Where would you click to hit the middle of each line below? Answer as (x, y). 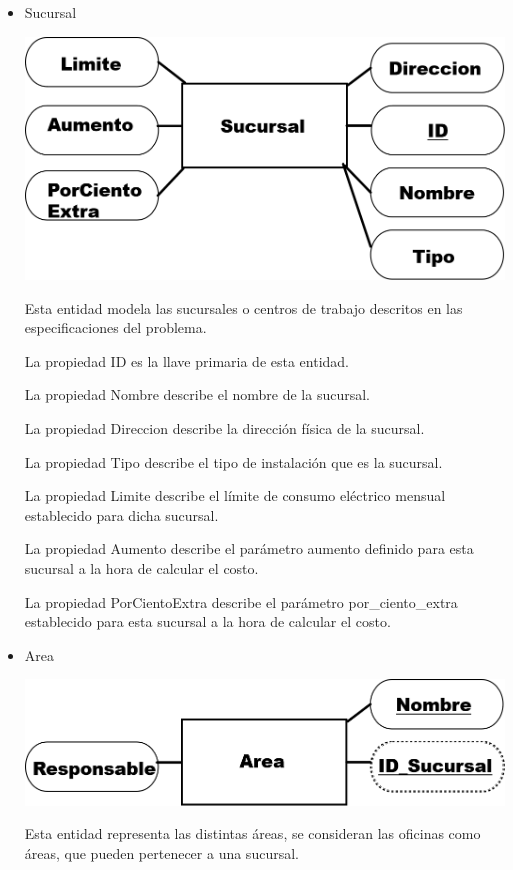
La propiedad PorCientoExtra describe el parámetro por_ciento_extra (241, 601)
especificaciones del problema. (115, 327)
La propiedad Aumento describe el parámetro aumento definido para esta (249, 548)
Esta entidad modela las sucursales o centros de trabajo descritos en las (243, 307)
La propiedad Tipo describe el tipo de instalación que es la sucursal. (233, 461)
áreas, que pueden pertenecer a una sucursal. (161, 853)
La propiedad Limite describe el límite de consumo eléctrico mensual (235, 495)
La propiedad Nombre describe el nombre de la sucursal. (197, 394)
